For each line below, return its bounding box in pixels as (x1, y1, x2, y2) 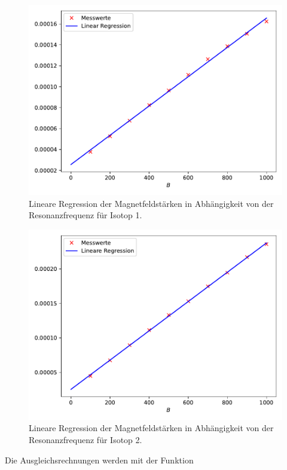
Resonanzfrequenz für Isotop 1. (29, 209, 142, 221)
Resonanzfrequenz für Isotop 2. (29, 433, 142, 445)
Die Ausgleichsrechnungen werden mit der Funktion (5, 453, 194, 466)
